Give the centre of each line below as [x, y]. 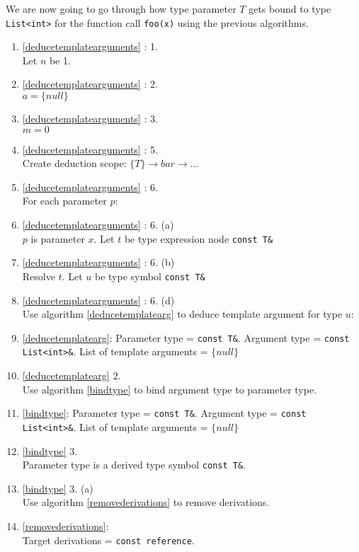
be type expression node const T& [199, 238]
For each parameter [64, 201]
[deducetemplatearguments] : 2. [90, 84]
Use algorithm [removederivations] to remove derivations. [146, 502]
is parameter [58, 238]
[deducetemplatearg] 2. [72, 375]
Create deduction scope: [74, 163]
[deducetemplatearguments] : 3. [90, 119]
